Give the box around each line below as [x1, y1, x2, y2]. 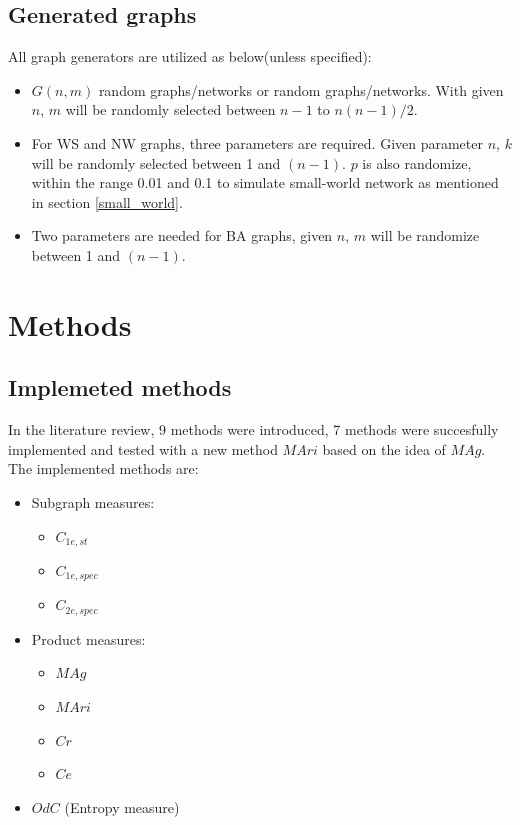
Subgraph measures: [31, 491, 155, 512]
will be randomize [370, 225, 480, 246]
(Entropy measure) [64, 796, 180, 817]
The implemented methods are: [8, 458, 199, 479]
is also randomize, [362, 152, 472, 173]
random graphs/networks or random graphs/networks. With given [98, 79, 504, 100]
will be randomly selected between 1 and [31, 152, 281, 173]
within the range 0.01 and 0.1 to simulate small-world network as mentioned [31, 172, 499, 193]
